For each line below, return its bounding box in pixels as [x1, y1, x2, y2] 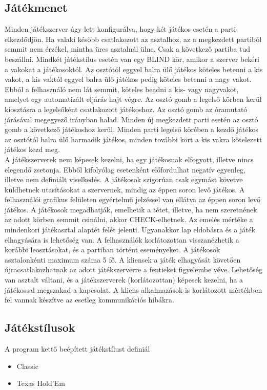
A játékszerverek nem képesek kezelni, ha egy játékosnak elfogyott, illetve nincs [5, 154, 254, 164]
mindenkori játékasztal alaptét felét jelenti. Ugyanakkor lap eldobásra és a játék [5, 224, 256, 235]
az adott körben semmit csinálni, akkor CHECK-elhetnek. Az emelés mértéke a [5, 214, 253, 225]
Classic [16, 360, 38, 371]
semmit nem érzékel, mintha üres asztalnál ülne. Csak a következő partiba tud [5, 44, 251, 54]
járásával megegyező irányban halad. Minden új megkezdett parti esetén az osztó [5, 114, 258, 124]
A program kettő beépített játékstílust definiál [5, 343, 150, 354]
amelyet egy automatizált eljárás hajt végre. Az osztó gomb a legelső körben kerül [5, 94, 262, 104]
